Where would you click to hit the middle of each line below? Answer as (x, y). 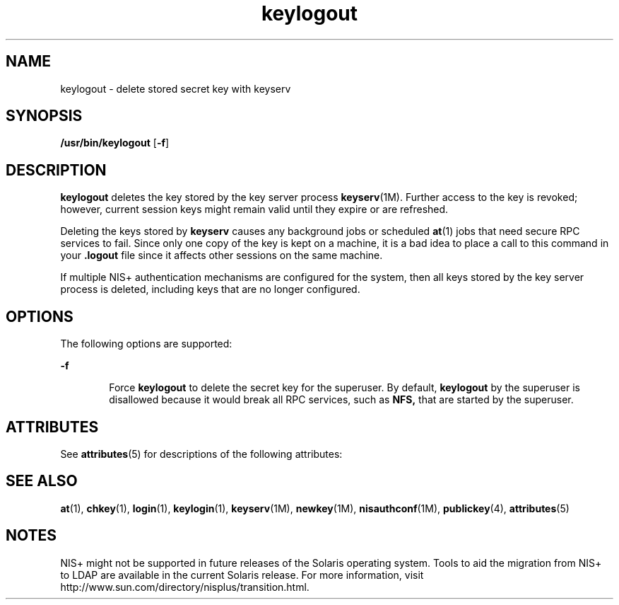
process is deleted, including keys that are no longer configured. (210, 289)
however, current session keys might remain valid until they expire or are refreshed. (254, 209)
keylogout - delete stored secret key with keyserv (176, 88)
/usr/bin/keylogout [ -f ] (115, 143)
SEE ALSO (42, 481)
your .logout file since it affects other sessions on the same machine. (222, 255)
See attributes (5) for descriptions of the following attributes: (201, 454)
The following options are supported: (146, 344)
